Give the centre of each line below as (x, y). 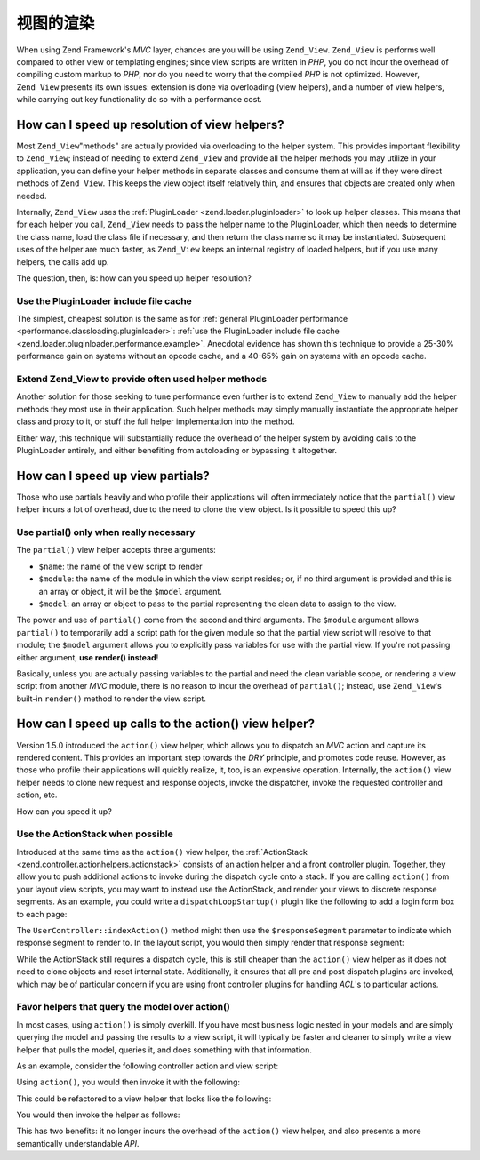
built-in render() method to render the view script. (111, 699)
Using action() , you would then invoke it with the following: (128, 1082)
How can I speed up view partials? (113, 476)
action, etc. (37, 795)
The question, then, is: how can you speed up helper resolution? (134, 278)
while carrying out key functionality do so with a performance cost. (139, 100)
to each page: (42, 914)
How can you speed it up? (64, 811)
